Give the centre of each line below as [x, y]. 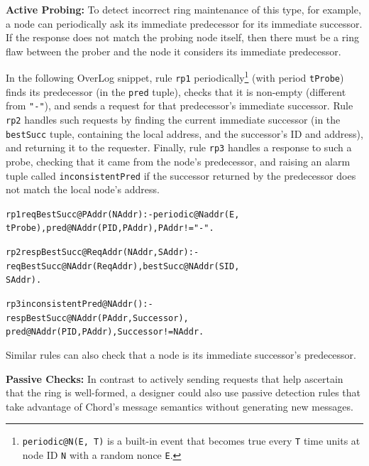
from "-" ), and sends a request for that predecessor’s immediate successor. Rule [180, 105]
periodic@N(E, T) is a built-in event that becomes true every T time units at [191, 441]
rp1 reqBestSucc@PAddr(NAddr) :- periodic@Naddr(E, [123, 214]
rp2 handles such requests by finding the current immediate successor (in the [173, 119]
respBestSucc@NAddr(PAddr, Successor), [97, 318]
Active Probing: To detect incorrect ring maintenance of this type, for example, [183, 9]
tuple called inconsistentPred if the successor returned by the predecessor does [181, 175]
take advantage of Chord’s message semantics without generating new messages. [180, 406]
